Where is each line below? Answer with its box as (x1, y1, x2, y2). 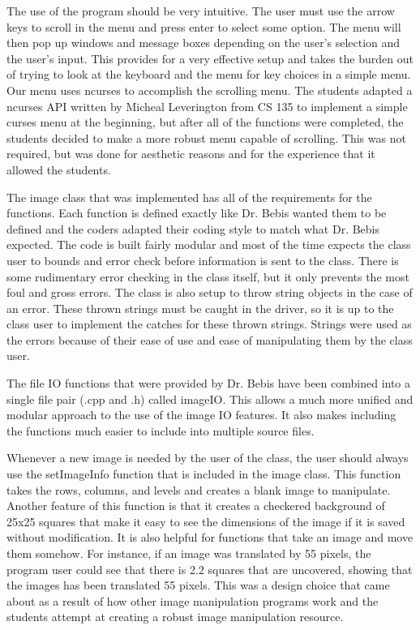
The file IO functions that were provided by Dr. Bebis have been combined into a (6, 375, 411, 392)
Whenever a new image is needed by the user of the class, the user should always (6, 449, 409, 466)
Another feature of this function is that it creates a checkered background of (6, 497, 385, 514)
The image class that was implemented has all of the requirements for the (6, 188, 372, 205)
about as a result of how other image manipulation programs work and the (6, 592, 379, 609)
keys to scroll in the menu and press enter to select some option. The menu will (6, 18, 401, 35)
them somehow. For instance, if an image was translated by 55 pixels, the (6, 545, 371, 561)
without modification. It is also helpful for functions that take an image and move (6, 529, 414, 546)
